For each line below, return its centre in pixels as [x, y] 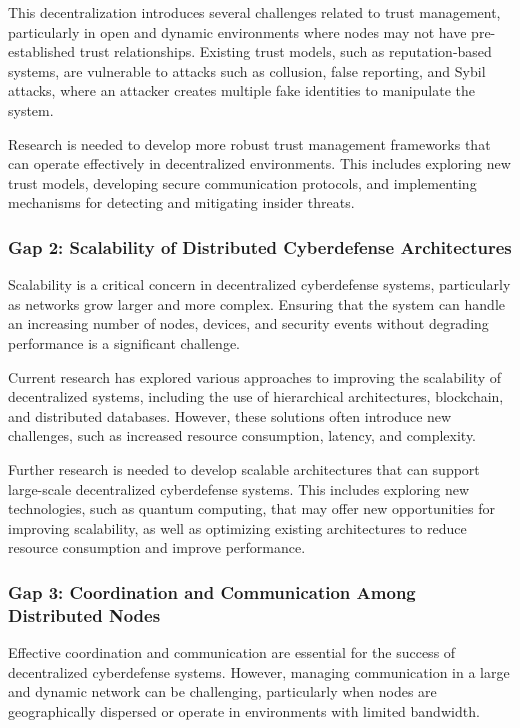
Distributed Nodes [84, 614]
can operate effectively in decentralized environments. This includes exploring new [259, 163]
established [42, 51]
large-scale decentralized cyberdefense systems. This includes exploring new [239, 488]
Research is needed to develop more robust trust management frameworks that [249, 143]
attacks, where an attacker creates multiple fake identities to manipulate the [241, 90]
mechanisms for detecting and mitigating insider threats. [181, 202]
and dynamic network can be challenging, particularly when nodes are [222, 691]
